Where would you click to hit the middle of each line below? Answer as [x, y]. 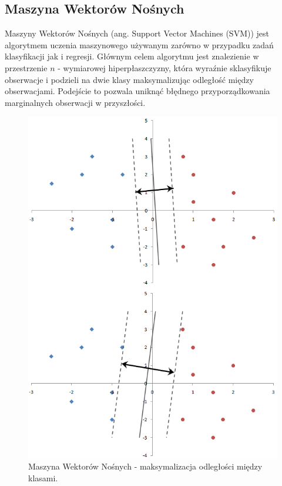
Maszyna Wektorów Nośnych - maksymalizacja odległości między [145, 466]
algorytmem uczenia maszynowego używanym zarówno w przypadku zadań [139, 44]
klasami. [43, 478]
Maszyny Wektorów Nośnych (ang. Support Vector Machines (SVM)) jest [137, 33]
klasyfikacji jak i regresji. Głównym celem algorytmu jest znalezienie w [132, 56]
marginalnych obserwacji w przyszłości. [75, 102]
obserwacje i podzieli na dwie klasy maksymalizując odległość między [129, 79]
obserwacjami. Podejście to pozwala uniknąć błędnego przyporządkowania [137, 91]
